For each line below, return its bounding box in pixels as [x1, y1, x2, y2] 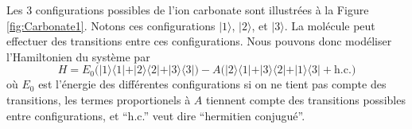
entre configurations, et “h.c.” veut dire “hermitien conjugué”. [6, 107, 305, 123]
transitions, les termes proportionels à [6, 91, 191, 107]
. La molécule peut [284, 17, 375, 33]
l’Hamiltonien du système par [6, 48, 150, 64]
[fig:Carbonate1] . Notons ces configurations [6, 17, 216, 33]
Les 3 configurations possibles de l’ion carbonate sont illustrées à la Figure [6, 2, 369, 18]
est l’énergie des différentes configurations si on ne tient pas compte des [38, 76, 387, 92]
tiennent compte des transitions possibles [205, 91, 406, 107]
